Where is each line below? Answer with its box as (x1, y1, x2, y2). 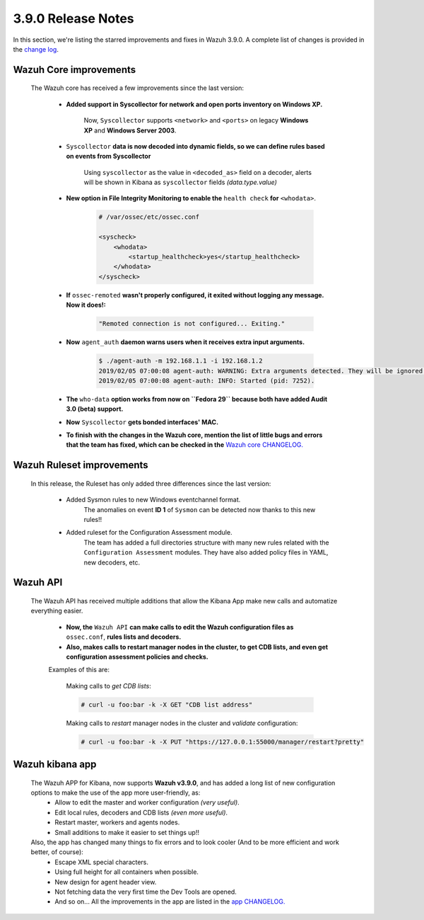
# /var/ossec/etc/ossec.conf (98, 213, 200, 221)
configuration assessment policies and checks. (66, 652, 208, 661)
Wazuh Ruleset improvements (13, 459, 148, 471)
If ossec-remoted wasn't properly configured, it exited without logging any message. (66, 290, 324, 299)
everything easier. (30, 606, 83, 615)
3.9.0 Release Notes (13, 11, 134, 26)
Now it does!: (66, 301, 106, 309)
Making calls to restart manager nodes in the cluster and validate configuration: (66, 719, 298, 727)
